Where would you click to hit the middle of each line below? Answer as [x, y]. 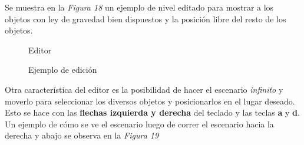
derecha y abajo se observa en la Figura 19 [82, 135]
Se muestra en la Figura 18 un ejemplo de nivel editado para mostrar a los [139, 7]
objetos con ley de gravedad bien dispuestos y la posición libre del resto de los [146, 18]
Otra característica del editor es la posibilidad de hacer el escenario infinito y [144, 89]
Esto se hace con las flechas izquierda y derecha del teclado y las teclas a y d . [152, 112]
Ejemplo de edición [63, 70]
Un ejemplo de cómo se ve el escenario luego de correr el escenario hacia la [139, 124]
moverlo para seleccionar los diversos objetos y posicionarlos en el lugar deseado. [150, 101]
